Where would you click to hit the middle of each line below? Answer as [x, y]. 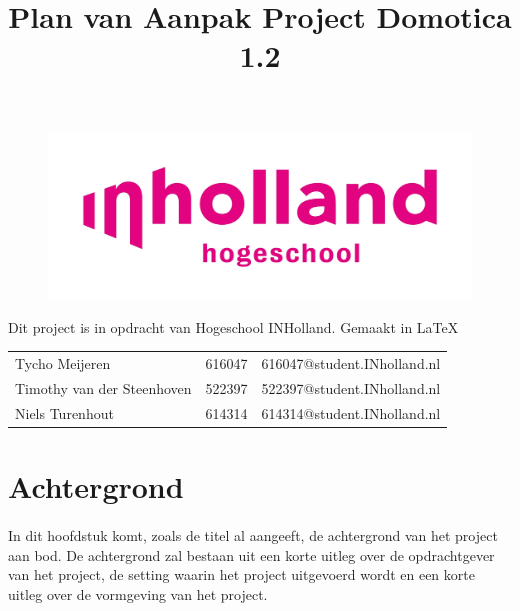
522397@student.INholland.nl [351, 388]
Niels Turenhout [64, 412]
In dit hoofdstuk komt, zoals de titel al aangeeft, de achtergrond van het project [253, 534]
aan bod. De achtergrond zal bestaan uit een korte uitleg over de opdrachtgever [251, 554]
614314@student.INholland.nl [351, 412]
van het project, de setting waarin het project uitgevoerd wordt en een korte [241, 574]
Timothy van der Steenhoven [103, 388]
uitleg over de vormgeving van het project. [138, 593]
